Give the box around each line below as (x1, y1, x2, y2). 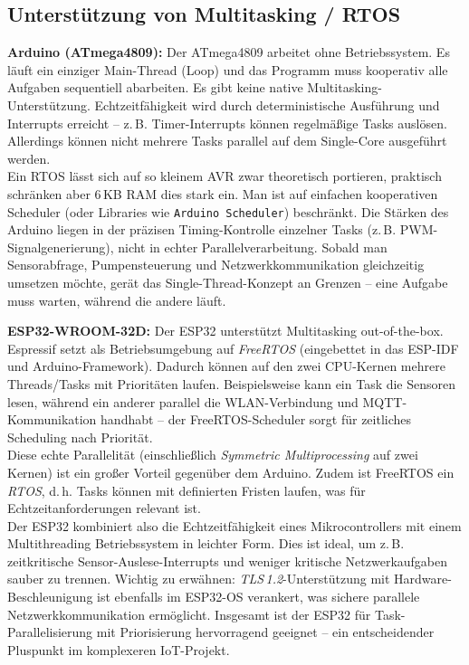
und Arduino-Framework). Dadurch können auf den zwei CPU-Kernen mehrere (7, 356, 445, 375)
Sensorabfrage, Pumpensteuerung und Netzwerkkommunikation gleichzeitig (7, 255, 425, 274)
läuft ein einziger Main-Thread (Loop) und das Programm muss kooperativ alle (7, 60, 448, 79)
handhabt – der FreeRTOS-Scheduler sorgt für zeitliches (100, 410, 412, 429)
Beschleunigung (7, 587, 93, 606)
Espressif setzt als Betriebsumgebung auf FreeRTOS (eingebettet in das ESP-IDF (7, 338, 459, 357)
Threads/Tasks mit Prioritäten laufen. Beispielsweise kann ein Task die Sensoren (7, 374, 456, 393)
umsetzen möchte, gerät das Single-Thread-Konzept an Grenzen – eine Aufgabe (7, 272, 448, 291)
